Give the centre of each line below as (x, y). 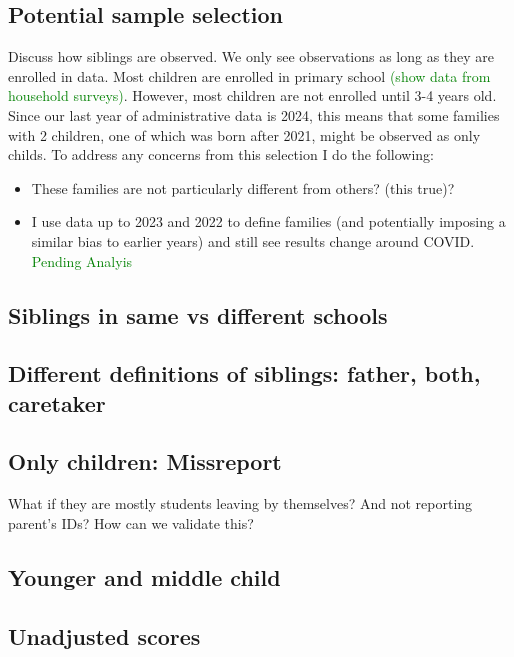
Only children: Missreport (145, 461)
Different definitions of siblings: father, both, (244, 373)
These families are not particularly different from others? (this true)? (243, 187)
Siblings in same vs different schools (198, 314)
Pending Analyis (82, 260)
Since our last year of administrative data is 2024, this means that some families (254, 114)
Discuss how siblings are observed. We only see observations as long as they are (251, 56)
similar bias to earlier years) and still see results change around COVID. (253, 240)
